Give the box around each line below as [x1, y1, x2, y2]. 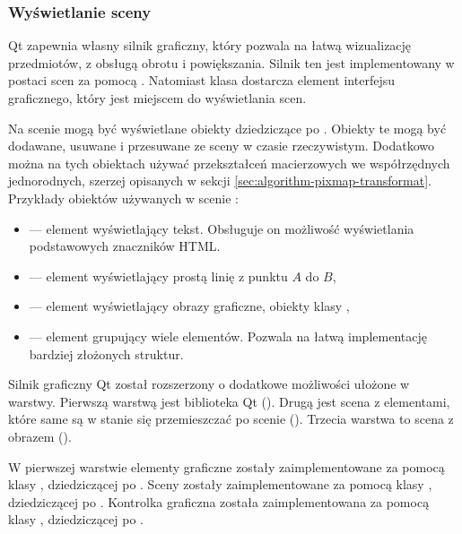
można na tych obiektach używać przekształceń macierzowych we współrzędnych [8, 153, 450, 172]
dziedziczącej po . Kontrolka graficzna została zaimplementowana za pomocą [8, 492, 430, 511]
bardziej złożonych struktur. [29, 344, 184, 363]
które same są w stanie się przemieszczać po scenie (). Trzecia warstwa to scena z [8, 409, 454, 428]
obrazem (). [8, 426, 72, 445]
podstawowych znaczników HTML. [29, 237, 221, 255]
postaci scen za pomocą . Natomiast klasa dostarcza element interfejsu [8, 71, 395, 90]
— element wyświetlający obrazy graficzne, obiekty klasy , [29, 297, 350, 315]
